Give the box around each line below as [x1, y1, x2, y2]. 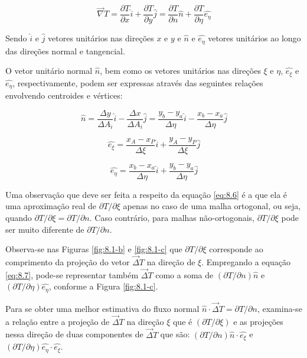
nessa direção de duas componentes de [5, 328, 143, 340]
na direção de [146, 255, 195, 268]
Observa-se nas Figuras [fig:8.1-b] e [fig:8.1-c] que [5, 243, 182, 255]
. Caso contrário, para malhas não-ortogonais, [89, 211, 254, 223]
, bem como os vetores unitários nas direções [100, 64, 261, 77]
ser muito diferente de [5, 223, 84, 235]
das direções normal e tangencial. [5, 44, 125, 57]
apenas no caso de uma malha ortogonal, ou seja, [123, 200, 301, 212]
